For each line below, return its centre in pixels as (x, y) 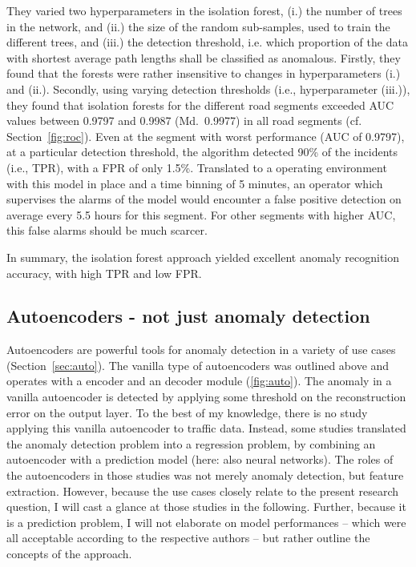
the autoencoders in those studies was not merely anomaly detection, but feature (205, 475)
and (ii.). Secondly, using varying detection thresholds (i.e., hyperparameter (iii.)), (208, 88)
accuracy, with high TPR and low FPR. (104, 273)
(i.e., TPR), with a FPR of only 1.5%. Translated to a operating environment (197, 167)
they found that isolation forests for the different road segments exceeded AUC (200, 105)
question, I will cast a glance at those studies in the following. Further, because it (206, 507)
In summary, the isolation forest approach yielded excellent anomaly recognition (203, 257)
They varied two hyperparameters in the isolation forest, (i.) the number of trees (204, 10)
